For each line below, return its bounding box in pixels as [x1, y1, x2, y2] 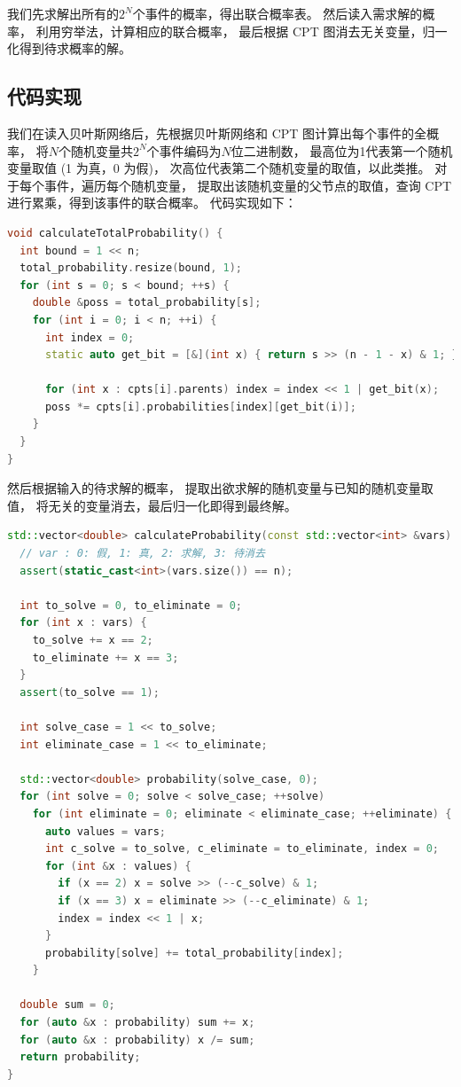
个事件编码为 [146, 141, 222, 160]
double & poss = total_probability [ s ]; [32, 296, 262, 309]
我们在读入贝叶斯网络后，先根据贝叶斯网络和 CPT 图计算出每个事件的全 [7, 123, 427, 142]
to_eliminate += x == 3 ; [32, 651, 179, 664]
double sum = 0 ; [20, 998, 115, 1012]
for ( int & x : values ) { [44, 859, 191, 872]
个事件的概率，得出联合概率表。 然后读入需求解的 [132, 4, 423, 22]
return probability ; [20, 1051, 141, 1064]
